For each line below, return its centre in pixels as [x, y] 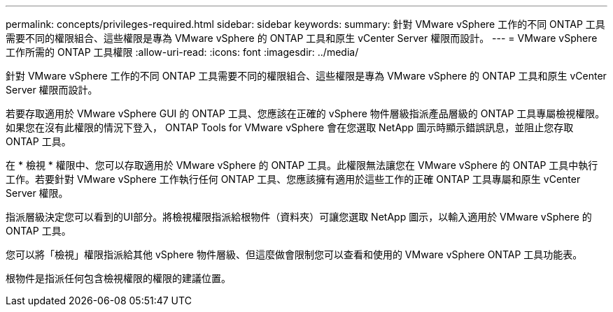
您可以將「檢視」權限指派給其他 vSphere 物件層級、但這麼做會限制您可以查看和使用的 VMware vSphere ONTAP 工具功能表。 [294, 254]
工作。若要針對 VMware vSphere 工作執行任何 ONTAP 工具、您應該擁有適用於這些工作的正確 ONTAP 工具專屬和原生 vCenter [293, 179]
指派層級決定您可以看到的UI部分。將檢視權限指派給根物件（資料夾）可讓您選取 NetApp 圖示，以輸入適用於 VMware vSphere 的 [299, 217]
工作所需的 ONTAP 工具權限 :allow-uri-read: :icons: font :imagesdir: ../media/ [182, 52]
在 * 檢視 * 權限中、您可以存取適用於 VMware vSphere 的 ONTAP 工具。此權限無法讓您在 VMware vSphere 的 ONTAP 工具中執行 [302, 165]
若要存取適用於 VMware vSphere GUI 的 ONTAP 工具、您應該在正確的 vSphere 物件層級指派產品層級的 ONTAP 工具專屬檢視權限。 [305, 113]
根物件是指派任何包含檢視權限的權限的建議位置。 [118, 278]
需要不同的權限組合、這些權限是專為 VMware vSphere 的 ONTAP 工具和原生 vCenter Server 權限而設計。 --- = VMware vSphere [302, 38]
